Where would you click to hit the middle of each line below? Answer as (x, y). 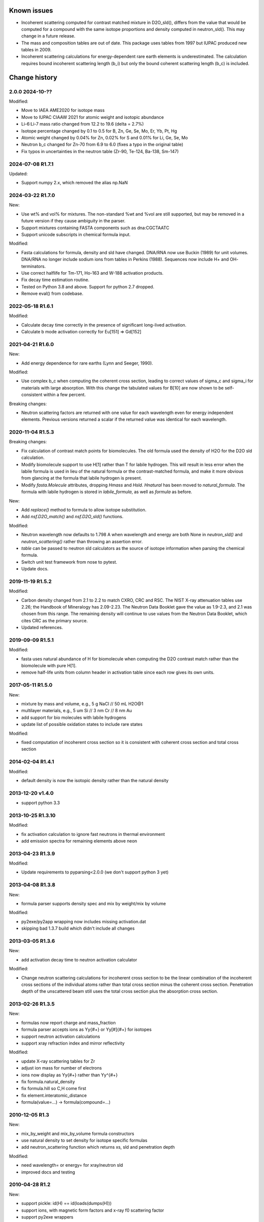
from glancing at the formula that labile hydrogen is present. (82, 478)
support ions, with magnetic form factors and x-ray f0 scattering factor (93, 1210)
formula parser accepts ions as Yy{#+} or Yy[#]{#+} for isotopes (86, 1029)
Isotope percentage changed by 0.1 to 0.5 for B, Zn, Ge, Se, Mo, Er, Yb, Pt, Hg (99, 131)
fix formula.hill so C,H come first (54, 1089)
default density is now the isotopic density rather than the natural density (95, 780)
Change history (33, 77)
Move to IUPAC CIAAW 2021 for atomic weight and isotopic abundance (92, 117)
